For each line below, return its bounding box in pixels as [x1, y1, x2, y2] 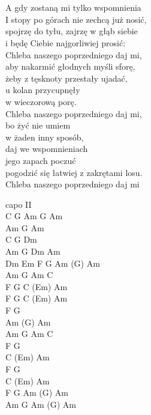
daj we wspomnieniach [5, 142, 88, 155]
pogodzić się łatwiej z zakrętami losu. [5, 166, 143, 178]
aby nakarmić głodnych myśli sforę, [5, 60, 135, 73]
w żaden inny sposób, [5, 130, 84, 143]
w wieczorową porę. [5, 95, 77, 108]
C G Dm [5, 233, 37, 246]
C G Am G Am [5, 210, 63, 222]
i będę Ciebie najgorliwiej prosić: [5, 36, 126, 49]
